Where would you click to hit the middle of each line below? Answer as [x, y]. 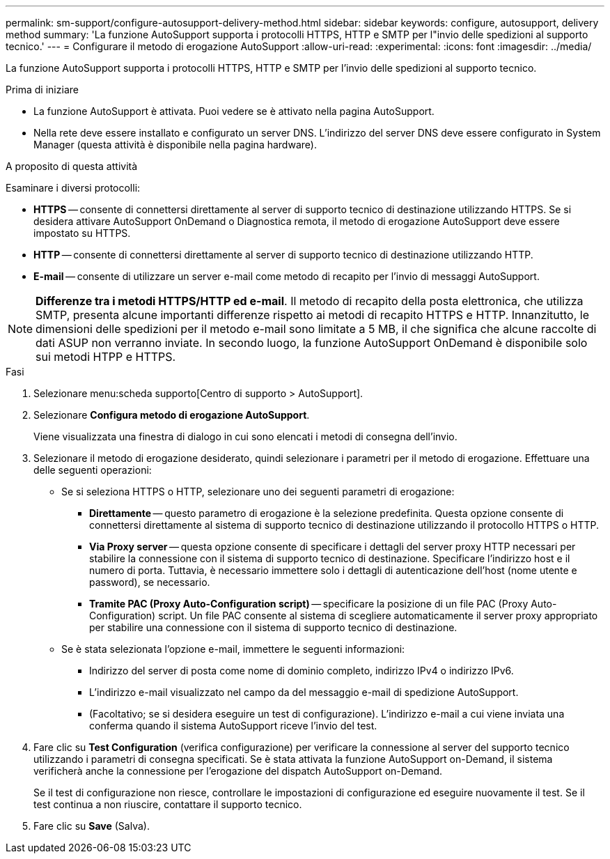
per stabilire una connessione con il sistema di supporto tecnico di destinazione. [273, 627]
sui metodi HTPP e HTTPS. [106, 357]
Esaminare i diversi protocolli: [73, 188]
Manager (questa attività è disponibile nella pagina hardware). [175, 145]
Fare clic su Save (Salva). [92, 826]
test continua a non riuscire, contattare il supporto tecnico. [168, 804]
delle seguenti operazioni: [93, 470]
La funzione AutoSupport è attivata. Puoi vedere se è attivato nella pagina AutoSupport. [234, 111]
